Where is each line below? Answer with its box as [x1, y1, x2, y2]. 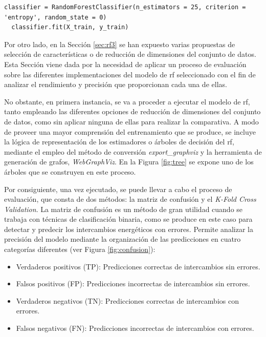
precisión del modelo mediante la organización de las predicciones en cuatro [4, 234, 241, 244]
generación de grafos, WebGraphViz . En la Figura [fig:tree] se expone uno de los [4, 156, 254, 167]
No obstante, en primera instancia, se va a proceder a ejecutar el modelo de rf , [4, 96, 250, 107]
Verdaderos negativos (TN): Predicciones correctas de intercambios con [16, 295, 239, 306]
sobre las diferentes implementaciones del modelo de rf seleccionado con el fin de [4, 69, 256, 79]
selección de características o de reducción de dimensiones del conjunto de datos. [4, 49, 256, 59]
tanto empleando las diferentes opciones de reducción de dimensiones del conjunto [4, 106, 261, 117]
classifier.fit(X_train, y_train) [11, 24, 129, 31]
